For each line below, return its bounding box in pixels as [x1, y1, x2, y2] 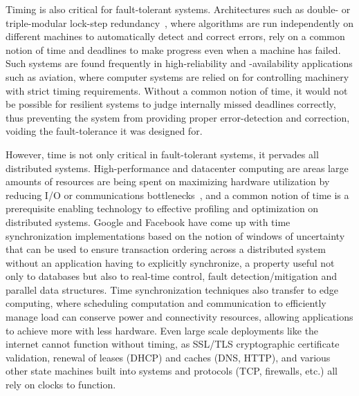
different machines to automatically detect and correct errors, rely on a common [6, 29, 345, 44]
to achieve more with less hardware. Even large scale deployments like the [6, 323, 319, 337]
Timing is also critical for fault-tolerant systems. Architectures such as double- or [6, 2, 351, 16]
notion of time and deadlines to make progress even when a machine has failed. [6, 42, 341, 57]
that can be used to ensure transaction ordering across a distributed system [6, 242, 326, 256]
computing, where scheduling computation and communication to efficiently [6, 296, 326, 310]
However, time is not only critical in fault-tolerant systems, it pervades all [6, 147, 319, 161]
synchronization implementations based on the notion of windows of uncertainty [6, 228, 345, 243]
